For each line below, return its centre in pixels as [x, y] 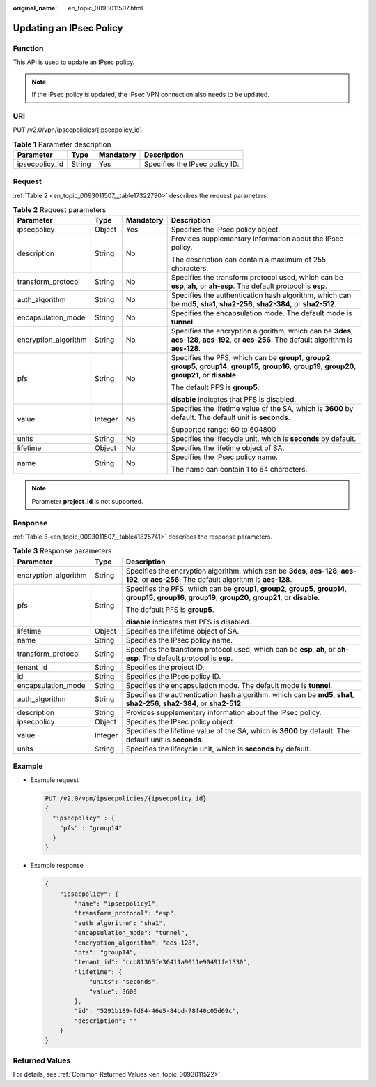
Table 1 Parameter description [62, 144]
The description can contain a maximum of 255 [249, 260]
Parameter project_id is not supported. [87, 501]
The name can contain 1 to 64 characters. [239, 470]
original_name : [35, 8]
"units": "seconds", [124, 982]
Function [28, 48]
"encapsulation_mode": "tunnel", [131, 933]
